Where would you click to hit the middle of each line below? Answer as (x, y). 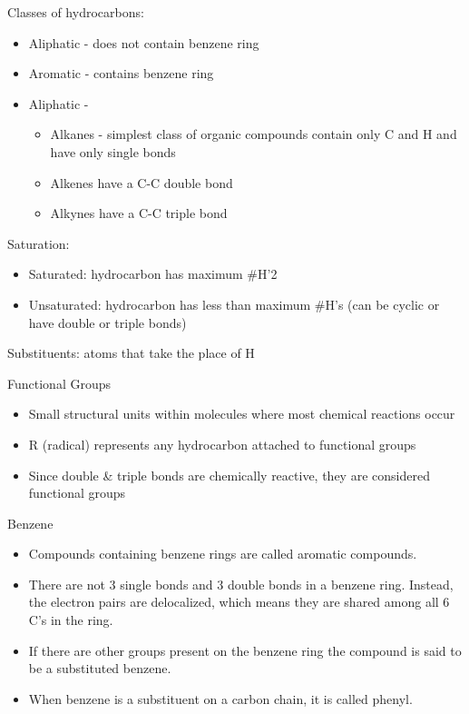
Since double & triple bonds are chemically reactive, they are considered (229, 475)
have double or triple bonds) (107, 322)
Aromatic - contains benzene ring (121, 73)
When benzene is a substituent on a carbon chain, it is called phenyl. (220, 698)
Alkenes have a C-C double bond (142, 182)
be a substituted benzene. (100, 668)
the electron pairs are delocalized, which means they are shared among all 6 (239, 602)
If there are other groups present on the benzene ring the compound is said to (245, 650)
